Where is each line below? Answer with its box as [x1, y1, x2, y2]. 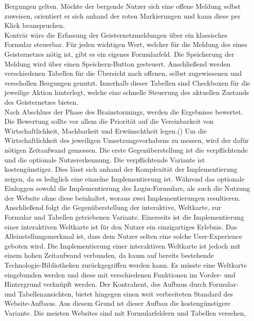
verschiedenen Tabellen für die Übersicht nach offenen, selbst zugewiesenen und [4, 68, 242, 78]
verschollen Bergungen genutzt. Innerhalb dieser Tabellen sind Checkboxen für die [4, 77, 251, 88]
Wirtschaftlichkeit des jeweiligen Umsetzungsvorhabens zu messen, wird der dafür [4, 135, 249, 145]
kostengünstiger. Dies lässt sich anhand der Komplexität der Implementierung [4, 164, 237, 174]
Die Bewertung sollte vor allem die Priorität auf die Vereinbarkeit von [4, 116, 214, 126]
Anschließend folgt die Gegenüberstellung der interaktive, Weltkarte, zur [4, 202, 221, 212]
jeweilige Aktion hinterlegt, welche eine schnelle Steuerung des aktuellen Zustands [4, 87, 249, 97]
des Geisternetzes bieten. [4, 96, 79, 107]
